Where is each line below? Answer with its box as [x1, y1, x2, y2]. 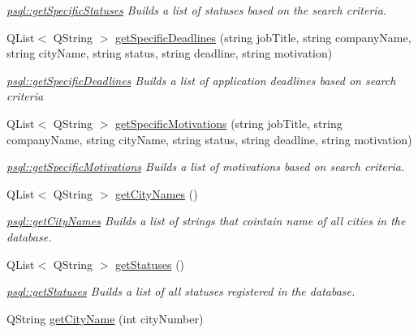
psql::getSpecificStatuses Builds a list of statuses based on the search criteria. [6, 2, 387, 18]
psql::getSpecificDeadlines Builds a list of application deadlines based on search [6, 71, 396, 88]
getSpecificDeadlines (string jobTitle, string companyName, [115, 28, 412, 45]
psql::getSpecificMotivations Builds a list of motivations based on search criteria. [6, 158, 405, 175]
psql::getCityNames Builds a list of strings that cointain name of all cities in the [6, 212, 406, 229]
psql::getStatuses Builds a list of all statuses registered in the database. [6, 283, 356, 300]
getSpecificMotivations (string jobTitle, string [115, 114, 343, 131]
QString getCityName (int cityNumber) [6, 310, 204, 327]
